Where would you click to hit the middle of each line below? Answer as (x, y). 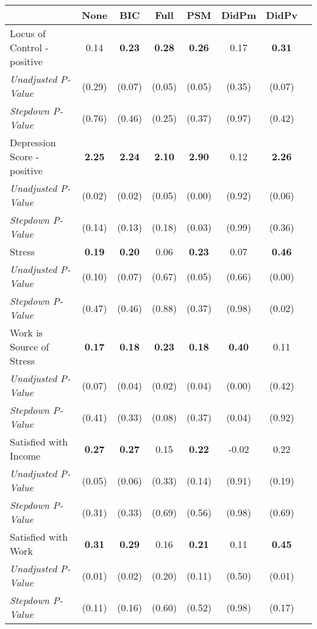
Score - (25, 156)
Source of (30, 346)
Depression (33, 142)
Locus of (28, 33)
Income (25, 456)
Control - (29, 47)
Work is (26, 332)
